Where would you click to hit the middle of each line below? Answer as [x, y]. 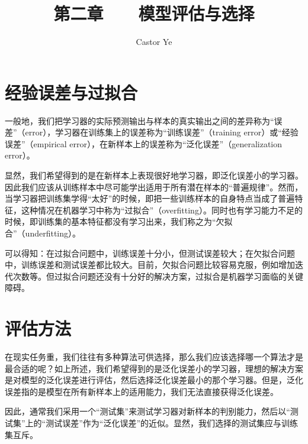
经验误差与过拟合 [71, 92]
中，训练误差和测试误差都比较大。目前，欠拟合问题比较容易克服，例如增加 [150, 265]
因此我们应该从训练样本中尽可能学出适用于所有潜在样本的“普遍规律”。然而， [154, 187]
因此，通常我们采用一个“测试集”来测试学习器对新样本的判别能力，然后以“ [147, 411]
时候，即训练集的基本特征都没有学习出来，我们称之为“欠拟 [119, 221]
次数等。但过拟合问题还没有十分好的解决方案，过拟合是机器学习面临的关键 [158, 276]
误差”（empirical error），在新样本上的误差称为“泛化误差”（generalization [144, 143]
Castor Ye [154, 42]
